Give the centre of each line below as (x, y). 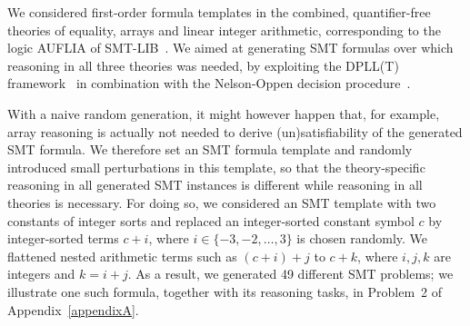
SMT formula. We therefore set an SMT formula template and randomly (210, 149)
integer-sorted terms (63, 238)
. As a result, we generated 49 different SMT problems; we (290, 274)
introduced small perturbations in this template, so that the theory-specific (216, 167)
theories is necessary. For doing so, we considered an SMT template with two (222, 202)
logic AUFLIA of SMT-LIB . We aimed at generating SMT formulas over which (230, 48)
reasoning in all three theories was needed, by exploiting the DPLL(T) (203, 65)
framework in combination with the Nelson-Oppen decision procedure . (209, 83)
